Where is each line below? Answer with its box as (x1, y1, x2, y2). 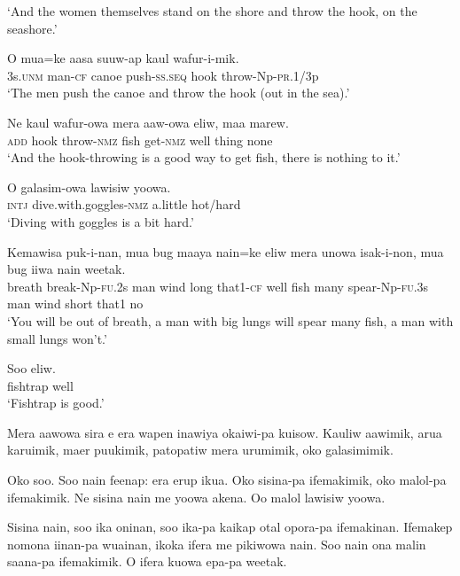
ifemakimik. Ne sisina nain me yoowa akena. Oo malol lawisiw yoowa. (7, 487, 386, 506)
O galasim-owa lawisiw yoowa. (7, 177, 171, 196)
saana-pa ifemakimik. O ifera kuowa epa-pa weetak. (7, 552, 287, 571)
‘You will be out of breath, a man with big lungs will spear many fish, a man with (7, 311, 454, 330)
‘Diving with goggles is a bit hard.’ (7, 212, 194, 230)
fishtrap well (7, 376, 74, 394)
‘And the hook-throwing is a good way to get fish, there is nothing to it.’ (7, 148, 401, 167)
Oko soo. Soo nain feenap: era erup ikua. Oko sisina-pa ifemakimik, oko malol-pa (7, 471, 447, 489)
